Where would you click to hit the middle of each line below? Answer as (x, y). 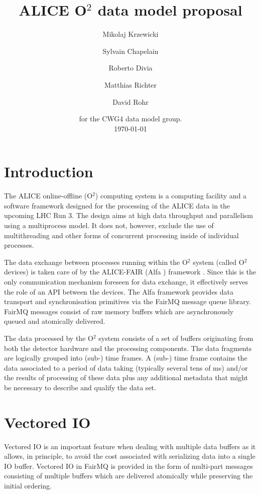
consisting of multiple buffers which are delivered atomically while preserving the (128, 476)
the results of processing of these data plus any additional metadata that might (126, 377)
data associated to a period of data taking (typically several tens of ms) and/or (126, 367)
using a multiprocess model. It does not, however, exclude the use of (109, 225)
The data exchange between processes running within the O (96, 262)
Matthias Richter (131, 84)
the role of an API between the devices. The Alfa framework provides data (119, 291)
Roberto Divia (131, 68)
